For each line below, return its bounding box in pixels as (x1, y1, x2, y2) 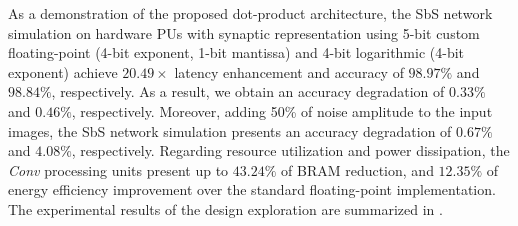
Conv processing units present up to (8, 159, 229, 180)
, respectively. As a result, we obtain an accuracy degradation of (51, 81, 445, 102)
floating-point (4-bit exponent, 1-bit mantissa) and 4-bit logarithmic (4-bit (8, 42, 465, 63)
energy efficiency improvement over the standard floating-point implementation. (8, 179, 496, 200)
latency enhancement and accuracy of (174, 61, 404, 82)
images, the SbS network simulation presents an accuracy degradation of (8, 120, 452, 141)
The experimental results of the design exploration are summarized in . (8, 198, 443, 219)
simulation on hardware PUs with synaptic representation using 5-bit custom (8, 22, 480, 43)
